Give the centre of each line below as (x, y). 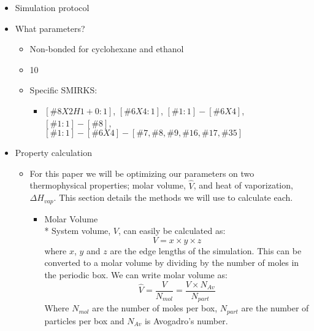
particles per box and (84, 320)
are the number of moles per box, (155, 308)
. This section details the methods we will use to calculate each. (173, 197)
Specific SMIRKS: (63, 90)
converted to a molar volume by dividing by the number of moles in (172, 263)
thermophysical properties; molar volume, (108, 185)
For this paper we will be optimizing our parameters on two (142, 173)
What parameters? (50, 28)
